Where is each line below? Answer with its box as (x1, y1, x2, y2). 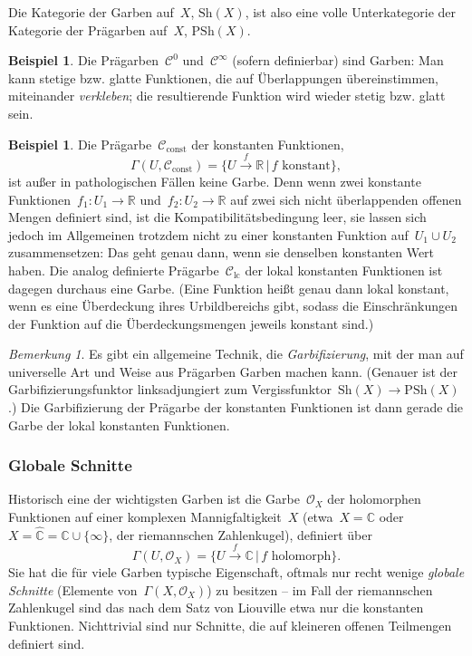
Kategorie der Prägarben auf (8, 20, 168, 39)
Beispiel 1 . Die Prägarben (8, 51, 159, 70)
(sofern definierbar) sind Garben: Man (232, 51, 444, 70)
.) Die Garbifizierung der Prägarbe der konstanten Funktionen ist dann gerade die (8, 398, 464, 417)
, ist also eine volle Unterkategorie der (245, 3, 457, 21)
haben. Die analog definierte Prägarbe (8, 260, 219, 279)
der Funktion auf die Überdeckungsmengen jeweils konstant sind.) (8, 314, 374, 333)
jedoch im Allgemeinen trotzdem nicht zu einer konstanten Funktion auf (8, 225, 409, 244)
